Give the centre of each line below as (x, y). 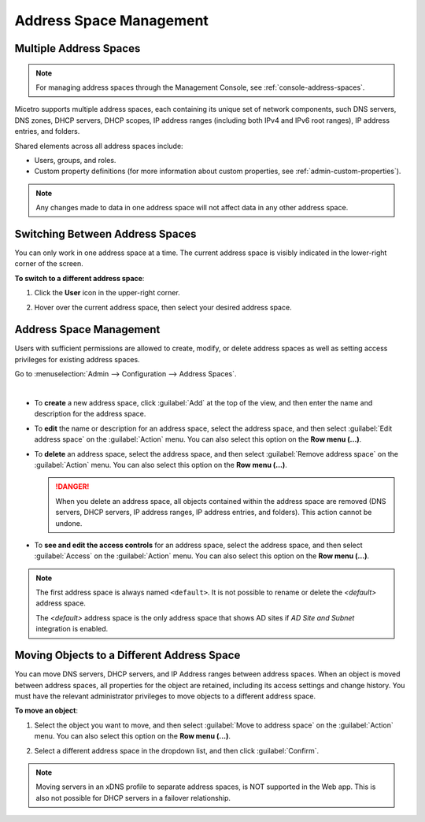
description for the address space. (90, 414)
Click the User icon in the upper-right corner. (107, 293)
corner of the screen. (49, 264)
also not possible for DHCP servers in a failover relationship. (133, 798)
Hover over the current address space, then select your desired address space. (163, 307)
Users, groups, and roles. (75, 160)
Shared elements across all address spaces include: (99, 146)
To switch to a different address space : (79, 278)
